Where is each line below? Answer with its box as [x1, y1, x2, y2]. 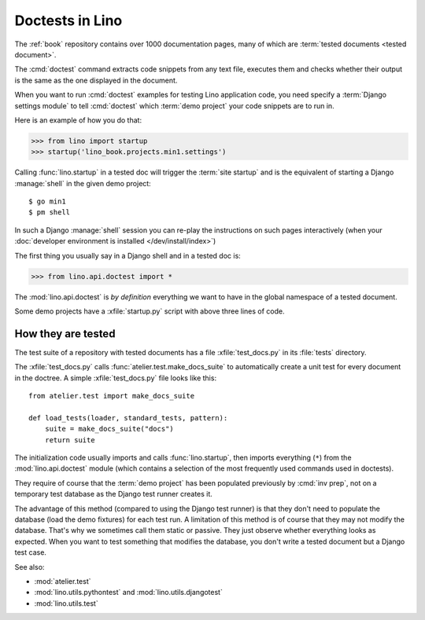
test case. [14, 548, 47, 557]
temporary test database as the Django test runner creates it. [14, 490, 213, 499]
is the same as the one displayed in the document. [14, 75, 178, 85]
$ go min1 [28, 197, 66, 206]
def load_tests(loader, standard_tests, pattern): [28, 413, 228, 422]
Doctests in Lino [14, 12, 123, 29]
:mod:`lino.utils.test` [34, 598, 98, 608]
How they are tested [14, 327, 116, 340]
